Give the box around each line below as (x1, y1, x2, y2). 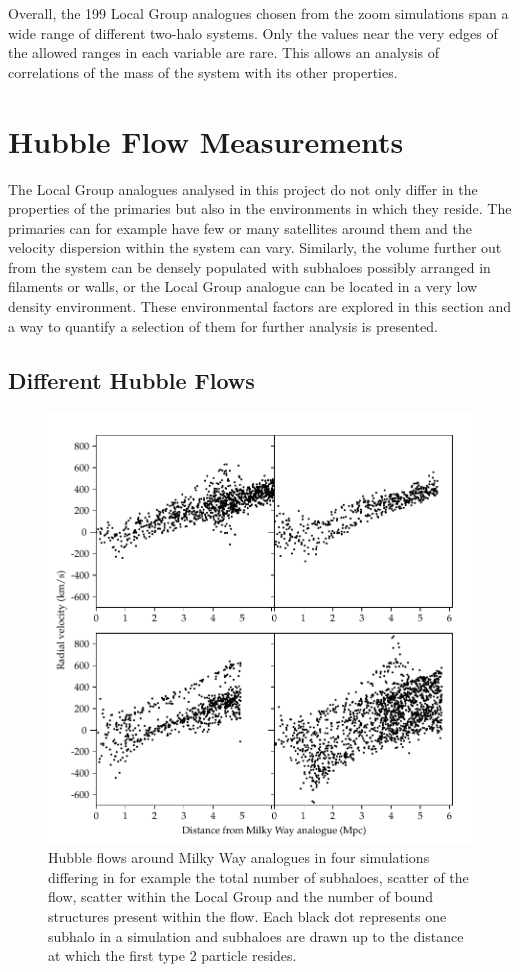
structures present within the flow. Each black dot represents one (48, 906, 447, 926)
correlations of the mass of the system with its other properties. (8, 61, 398, 82)
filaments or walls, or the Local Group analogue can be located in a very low (8, 276, 478, 297)
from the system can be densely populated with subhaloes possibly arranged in (8, 256, 491, 277)
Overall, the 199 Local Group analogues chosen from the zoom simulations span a (8, 3, 509, 23)
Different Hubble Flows (8, 364, 255, 395)
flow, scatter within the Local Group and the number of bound (48, 886, 434, 907)
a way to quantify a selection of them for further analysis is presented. (8, 315, 438, 336)
